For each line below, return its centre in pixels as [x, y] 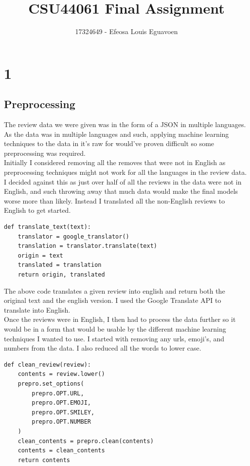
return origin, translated [61, 275]
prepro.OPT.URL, [58, 393]
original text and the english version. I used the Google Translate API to [113, 300]
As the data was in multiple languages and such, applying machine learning [116, 134]
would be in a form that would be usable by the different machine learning [115, 328]
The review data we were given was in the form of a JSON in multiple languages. [125, 124]
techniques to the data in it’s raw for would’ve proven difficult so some [109, 143]
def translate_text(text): [47, 227]
